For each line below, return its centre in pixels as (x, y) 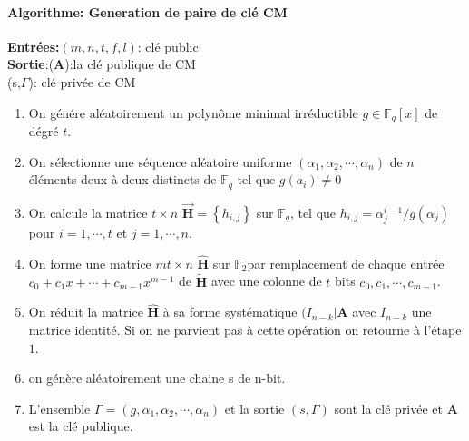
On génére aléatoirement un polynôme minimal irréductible (193, 112)
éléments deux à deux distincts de (122, 179)
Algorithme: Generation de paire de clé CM (147, 11)
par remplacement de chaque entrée (346, 263)
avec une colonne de (266, 281)
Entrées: (34, 46)
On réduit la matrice (86, 312)
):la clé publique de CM (130, 64)
